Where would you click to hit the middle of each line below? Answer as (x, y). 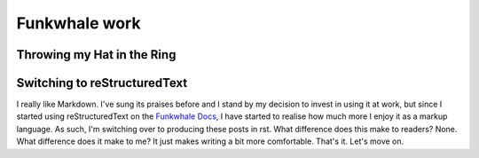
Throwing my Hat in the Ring (96, 55)
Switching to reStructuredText (102, 83)
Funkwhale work (79, 23)
